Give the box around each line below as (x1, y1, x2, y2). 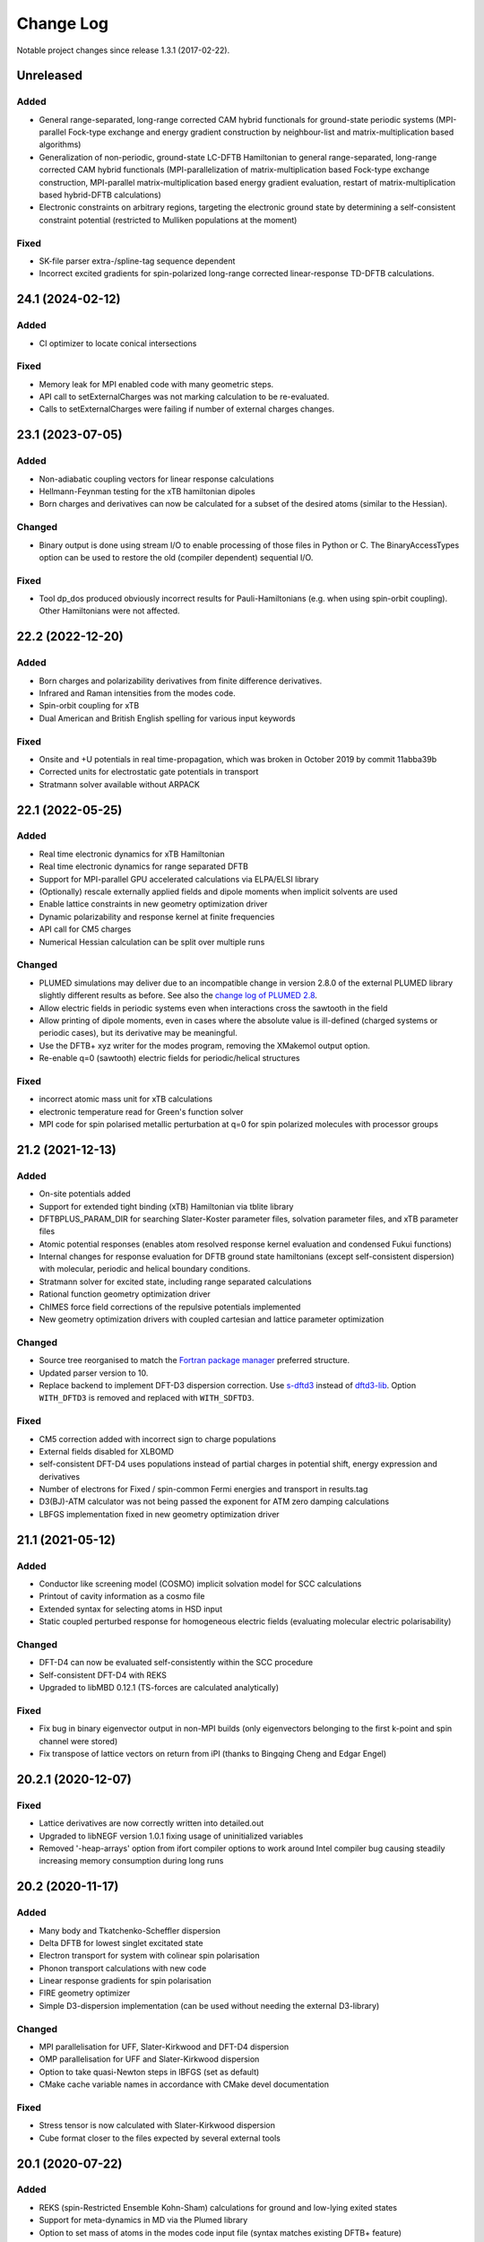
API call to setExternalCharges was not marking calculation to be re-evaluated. (39, 391, 330, 403)
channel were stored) (39, 1735, 118, 1746)
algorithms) (39, 139, 82, 150)
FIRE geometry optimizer (39, 1987, 131, 1999)
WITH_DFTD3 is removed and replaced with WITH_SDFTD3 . (39, 1393, 255, 1403)
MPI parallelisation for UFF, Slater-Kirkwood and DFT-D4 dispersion (39, 2041, 290, 2052)
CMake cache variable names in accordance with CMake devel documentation (39, 2079, 330, 2090)
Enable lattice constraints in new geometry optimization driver (39, 899, 268, 909)
